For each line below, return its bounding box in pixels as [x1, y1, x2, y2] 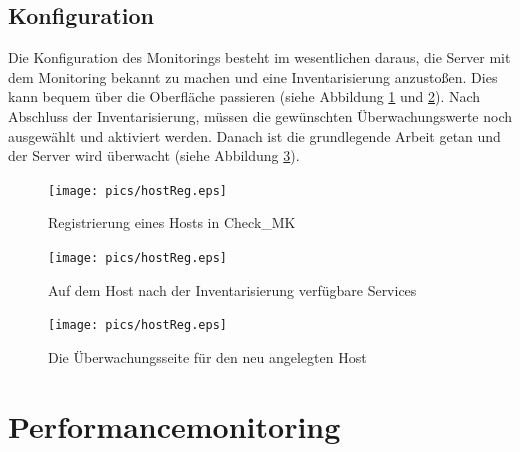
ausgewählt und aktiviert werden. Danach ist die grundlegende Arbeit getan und [8, 125, 501, 146]
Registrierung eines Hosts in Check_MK [48, 212, 296, 233]
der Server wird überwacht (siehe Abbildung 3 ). [8, 145, 300, 166]
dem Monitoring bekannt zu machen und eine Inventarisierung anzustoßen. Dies [8, 66, 498, 87]
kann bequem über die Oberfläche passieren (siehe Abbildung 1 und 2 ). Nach [8, 86, 481, 107]
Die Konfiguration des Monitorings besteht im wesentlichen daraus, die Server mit [8, 47, 511, 68]
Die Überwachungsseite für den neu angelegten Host [48, 346, 367, 367]
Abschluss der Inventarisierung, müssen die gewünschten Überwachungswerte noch [8, 105, 512, 126]
